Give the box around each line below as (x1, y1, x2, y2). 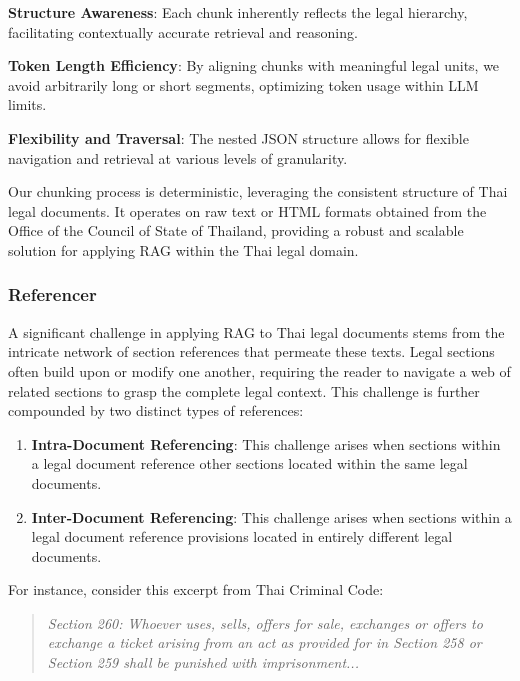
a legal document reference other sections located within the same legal (31, 453, 468, 474)
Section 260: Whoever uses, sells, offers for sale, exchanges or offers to (47, 612, 483, 633)
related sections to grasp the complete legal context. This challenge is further (8, 380, 480, 401)
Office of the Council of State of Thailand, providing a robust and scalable (8, 220, 464, 241)
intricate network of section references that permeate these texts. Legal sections (8, 341, 495, 362)
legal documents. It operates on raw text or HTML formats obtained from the (8, 200, 487, 221)
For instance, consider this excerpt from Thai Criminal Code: (8, 579, 384, 600)
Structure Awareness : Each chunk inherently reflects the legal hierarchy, (8, 2, 468, 22)
